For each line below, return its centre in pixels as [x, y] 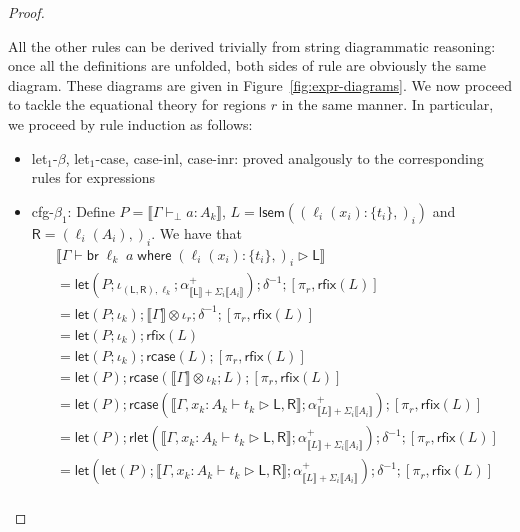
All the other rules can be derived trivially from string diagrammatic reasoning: [252, 45]
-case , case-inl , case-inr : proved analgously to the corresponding [289, 157]
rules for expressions [93, 177]
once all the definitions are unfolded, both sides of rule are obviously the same [247, 65]
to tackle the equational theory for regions [137, 104]
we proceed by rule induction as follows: [130, 123]
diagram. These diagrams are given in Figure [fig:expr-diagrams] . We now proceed [260, 84]
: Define [91, 210]
